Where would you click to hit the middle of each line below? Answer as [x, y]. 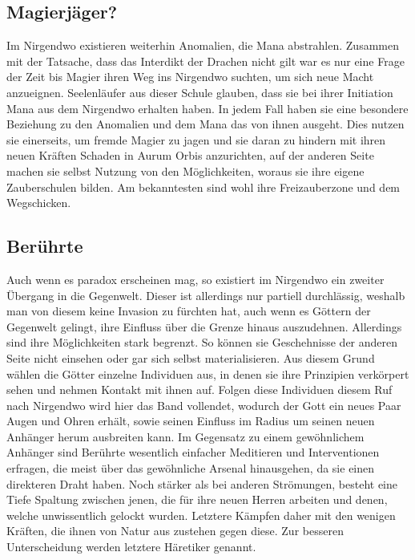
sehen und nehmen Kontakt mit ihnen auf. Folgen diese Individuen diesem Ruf [199, 390]
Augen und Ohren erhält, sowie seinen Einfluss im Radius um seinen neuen [191, 421]
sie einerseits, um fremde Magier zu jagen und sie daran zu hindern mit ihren [196, 139]
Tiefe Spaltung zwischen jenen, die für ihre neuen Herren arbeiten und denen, [197, 499]
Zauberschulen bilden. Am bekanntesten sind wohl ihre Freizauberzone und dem [203, 187]
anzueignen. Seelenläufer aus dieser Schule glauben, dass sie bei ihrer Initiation [200, 92]
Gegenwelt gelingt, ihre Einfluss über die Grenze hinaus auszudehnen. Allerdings [204, 326]
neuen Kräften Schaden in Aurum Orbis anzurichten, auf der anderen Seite [190, 155]
